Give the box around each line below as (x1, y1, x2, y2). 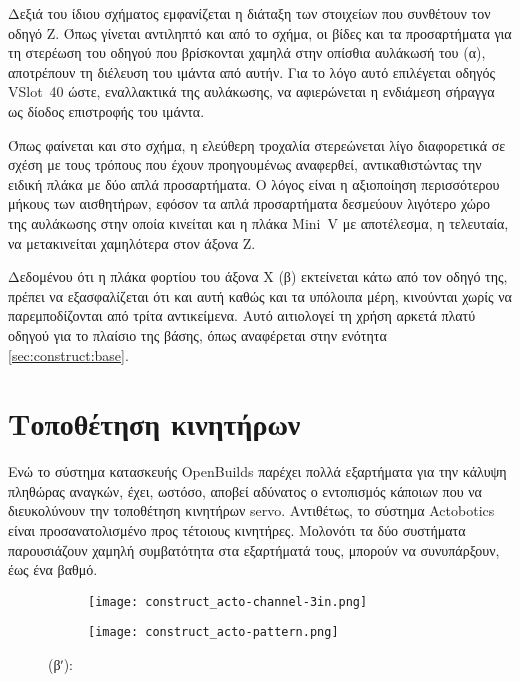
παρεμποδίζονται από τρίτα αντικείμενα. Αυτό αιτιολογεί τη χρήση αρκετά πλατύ (8, 305, 476, 326)
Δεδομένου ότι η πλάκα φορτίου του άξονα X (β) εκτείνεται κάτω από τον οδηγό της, (8, 266, 508, 287)
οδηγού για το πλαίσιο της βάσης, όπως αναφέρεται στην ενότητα (8, 324, 387, 345)
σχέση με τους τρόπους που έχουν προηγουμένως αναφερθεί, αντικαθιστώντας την (8, 154, 482, 175)
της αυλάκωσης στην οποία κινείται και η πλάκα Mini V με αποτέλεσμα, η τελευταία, (8, 212, 509, 233)
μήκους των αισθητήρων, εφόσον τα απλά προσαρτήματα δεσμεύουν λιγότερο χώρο (8, 193, 490, 214)
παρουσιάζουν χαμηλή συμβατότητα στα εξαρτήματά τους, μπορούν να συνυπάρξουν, (8, 539, 500, 560)
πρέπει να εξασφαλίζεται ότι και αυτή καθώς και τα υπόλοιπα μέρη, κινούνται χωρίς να (8, 285, 512, 306)
